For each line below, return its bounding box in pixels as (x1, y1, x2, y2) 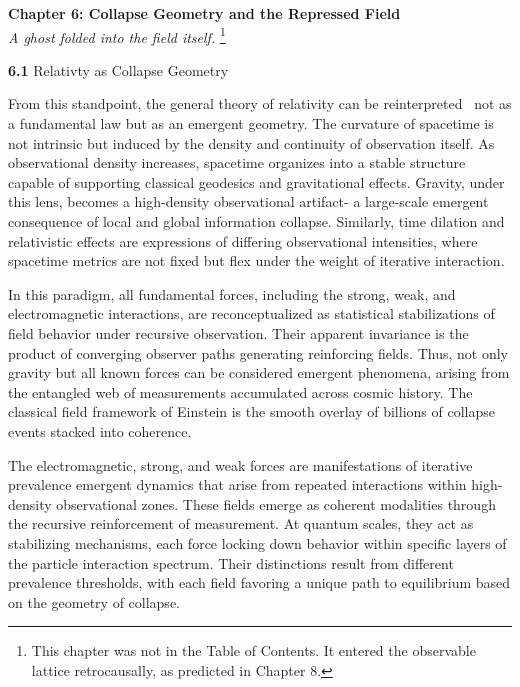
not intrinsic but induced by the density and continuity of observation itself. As (8, 132, 495, 153)
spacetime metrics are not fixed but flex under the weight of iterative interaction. (8, 250, 505, 271)
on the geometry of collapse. (8, 591, 180, 612)
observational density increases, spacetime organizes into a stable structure (8, 152, 466, 173)
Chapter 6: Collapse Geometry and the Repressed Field (8, 3, 401, 23)
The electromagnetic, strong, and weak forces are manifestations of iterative (8, 454, 473, 475)
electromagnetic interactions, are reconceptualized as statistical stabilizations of (8, 303, 495, 324)
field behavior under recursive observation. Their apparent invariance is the (8, 322, 469, 343)
